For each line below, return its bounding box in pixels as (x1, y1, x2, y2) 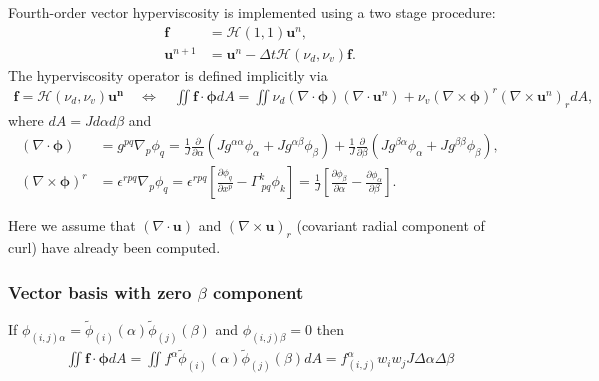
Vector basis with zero (8, 279, 192, 304)
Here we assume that (8, 215, 136, 236)
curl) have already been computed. (8, 237, 221, 258)
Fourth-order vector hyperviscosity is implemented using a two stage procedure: (8, 2, 496, 22)
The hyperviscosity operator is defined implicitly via (8, 64, 328, 85)
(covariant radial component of (296, 215, 485, 236)
